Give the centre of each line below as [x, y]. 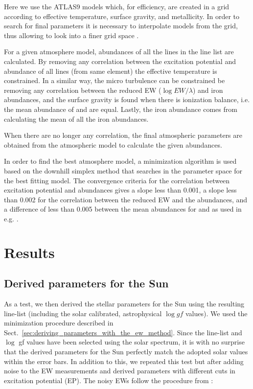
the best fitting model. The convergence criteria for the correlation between [117, 180]
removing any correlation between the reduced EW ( [83, 90]
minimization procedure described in [59, 323]
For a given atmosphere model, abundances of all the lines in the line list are [119, 52]
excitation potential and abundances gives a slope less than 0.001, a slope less [120, 190]
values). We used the [217, 313]
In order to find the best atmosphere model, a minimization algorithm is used [120, 161]
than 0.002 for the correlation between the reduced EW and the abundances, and [126, 199]
